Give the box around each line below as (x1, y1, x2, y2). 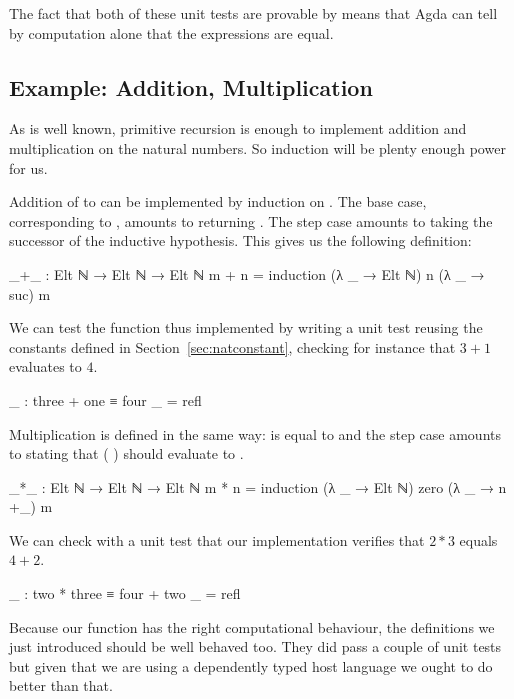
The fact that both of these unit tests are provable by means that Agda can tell (9, 3, 498, 23)
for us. (9, 157, 48, 178)
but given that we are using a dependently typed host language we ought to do (9, 655, 493, 676)
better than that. (9, 675, 113, 696)
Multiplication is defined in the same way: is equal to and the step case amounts (9, 423, 501, 444)
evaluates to (9, 356, 82, 377)
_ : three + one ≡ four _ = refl (9, 389, 202, 410)
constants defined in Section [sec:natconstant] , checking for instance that (9, 336, 456, 357)
